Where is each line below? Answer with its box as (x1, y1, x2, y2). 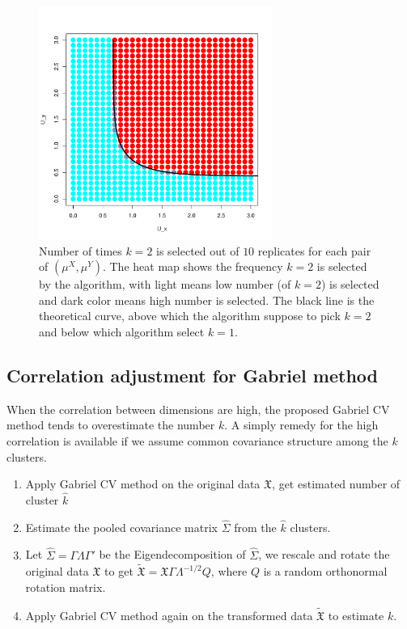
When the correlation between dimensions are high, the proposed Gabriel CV (6, 400, 390, 417)
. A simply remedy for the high (224, 416, 379, 433)
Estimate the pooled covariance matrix (25, 518, 218, 535)
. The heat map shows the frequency (102, 258, 283, 275)
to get (104, 563, 134, 580)
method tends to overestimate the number (6, 416, 215, 433)
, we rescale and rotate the (258, 546, 390, 563)
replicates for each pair (257, 242, 371, 259)
